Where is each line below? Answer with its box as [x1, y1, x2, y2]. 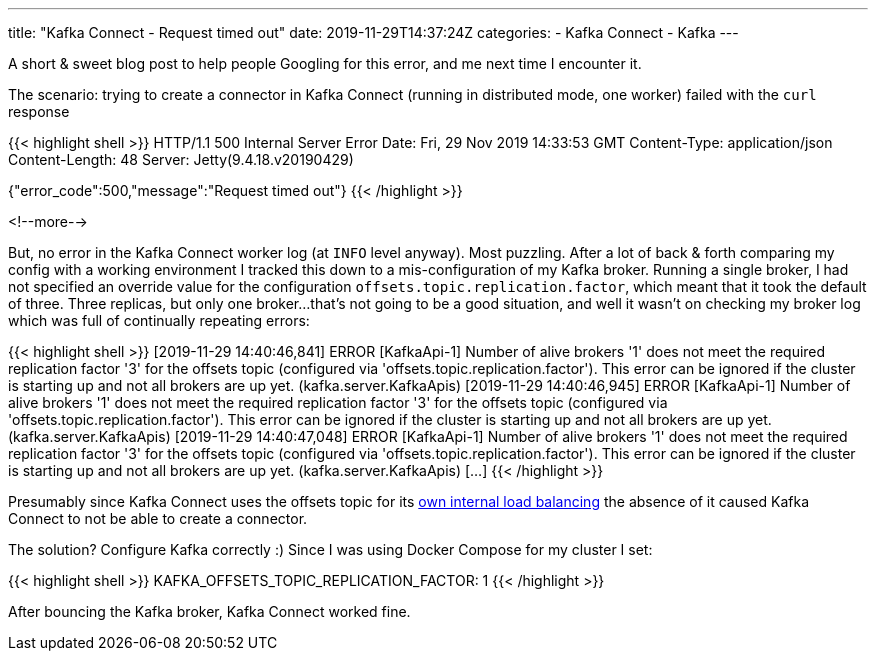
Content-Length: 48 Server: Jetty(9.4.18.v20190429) [8, 151, 354, 168]
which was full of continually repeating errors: [8, 312, 310, 329]
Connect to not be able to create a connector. [8, 510, 308, 527]
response [8, 103, 70, 120]
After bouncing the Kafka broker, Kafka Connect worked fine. [8, 603, 411, 620]
